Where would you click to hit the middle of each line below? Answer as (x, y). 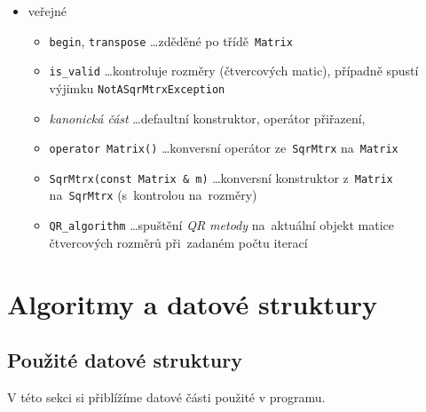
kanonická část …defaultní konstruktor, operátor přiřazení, (207, 118)
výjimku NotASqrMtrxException (137, 87)
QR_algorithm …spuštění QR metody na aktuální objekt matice (221, 225)
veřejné (47, 11)
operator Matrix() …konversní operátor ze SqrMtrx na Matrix (224, 148)
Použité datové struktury (125, 360)
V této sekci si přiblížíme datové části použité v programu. (166, 396)
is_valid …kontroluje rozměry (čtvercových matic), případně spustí (234, 71)
